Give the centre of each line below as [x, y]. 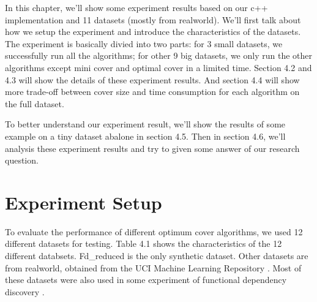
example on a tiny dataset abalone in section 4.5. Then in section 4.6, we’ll [145, 136]
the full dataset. [35, 103]
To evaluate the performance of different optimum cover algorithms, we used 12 [154, 231]
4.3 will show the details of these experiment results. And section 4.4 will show [152, 79]
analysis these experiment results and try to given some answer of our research [152, 148]
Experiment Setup [84, 202]
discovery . [25, 291]
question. [22, 160]
